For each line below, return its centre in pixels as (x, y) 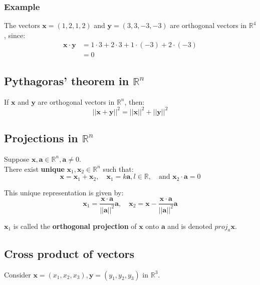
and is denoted (190, 226)
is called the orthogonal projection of (75, 226)
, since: (15, 35)
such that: (118, 169)
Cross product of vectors (69, 253)
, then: (135, 101)
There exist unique (34, 169)
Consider (18, 274)
